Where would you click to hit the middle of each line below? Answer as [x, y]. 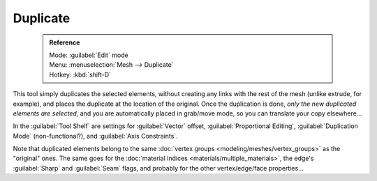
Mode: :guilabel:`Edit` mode [89, 55]
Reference [65, 42]
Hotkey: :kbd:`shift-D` [80, 74]
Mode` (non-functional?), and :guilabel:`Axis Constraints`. [95, 136]
